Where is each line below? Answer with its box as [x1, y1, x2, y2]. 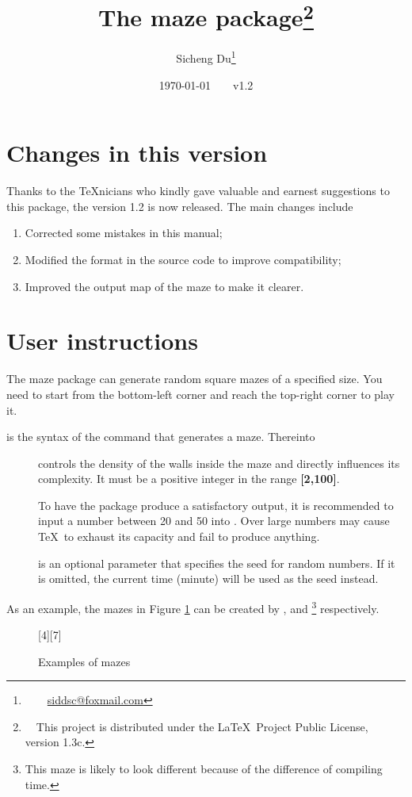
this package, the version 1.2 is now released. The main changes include [6, 197, 353, 214]
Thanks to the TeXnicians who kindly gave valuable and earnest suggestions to [6, 182, 390, 199]
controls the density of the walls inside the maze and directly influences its [38, 454, 400, 471]
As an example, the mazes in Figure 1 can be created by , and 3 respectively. [6, 597, 380, 616]
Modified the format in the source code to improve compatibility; [25, 251, 341, 268]
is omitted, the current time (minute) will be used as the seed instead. [38, 570, 379, 587]
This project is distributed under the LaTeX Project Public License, [36, 718, 368, 734]
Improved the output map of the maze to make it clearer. [25, 278, 304, 294]
